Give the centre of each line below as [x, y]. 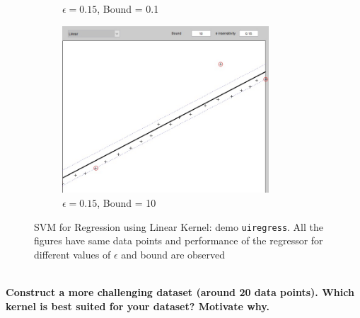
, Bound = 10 [127, 203]
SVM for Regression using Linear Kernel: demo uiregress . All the [179, 226]
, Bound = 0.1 [128, 8]
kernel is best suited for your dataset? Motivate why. [138, 306]
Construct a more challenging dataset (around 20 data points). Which [180, 292]
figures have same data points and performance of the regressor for [179, 240]
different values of [72, 254]
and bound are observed [173, 254]
